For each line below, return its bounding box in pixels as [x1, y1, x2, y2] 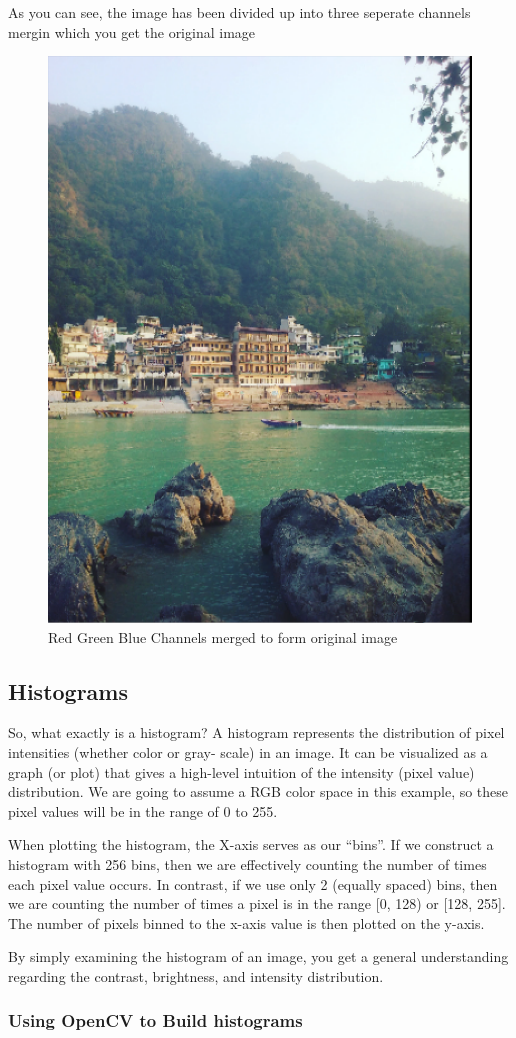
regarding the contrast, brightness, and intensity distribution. [8, 965, 384, 986]
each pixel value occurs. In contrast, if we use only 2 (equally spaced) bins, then [8, 873, 498, 894]
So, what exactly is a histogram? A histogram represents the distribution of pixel [8, 722, 505, 743]
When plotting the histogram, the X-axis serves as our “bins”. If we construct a [8, 834, 494, 855]
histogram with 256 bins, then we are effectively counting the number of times [8, 853, 487, 874]
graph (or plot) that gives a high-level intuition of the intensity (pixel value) [8, 761, 475, 782]
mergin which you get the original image [8, 21, 256, 42]
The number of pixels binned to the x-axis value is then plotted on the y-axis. [8, 912, 485, 933]
